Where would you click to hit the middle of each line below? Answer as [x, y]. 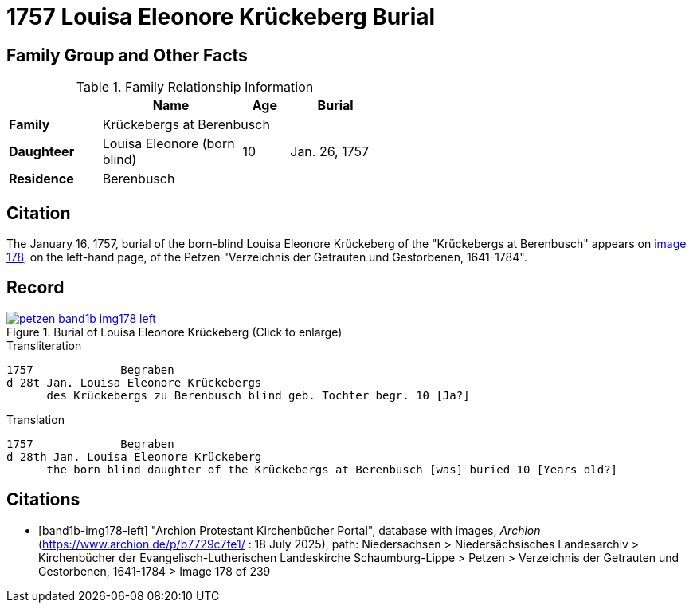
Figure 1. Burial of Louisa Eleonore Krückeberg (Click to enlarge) [174, 332]
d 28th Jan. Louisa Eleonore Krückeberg [134, 456]
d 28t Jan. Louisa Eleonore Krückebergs [134, 382]
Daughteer [42, 152]
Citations [43, 500]
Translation [35, 419]
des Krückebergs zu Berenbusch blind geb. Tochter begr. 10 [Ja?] [258, 395]
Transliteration [44, 345]
